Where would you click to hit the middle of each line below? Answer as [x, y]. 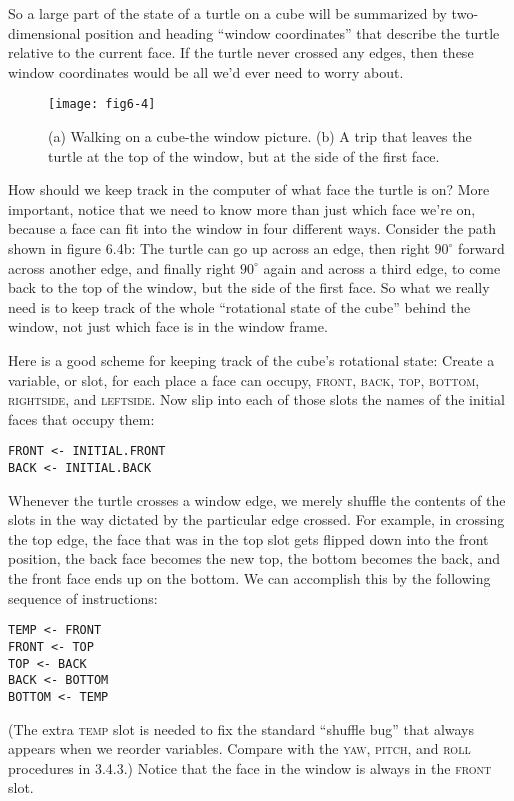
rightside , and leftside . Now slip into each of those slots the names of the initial [256, 399]
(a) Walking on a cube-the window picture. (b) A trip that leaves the [260, 136]
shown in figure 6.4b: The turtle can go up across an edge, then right [219, 248]
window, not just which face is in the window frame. [168, 326]
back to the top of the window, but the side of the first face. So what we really [249, 287]
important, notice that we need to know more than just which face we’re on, [242, 208]
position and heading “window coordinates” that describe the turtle [292, 32]
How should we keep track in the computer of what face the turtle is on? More [249, 189]
